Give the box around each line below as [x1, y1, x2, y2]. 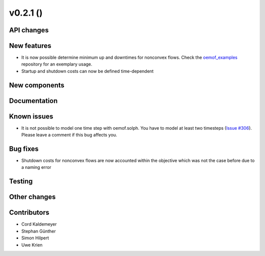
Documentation [9, 96, 58, 105]
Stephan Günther [21, 228, 56, 234]
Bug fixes [9, 145, 39, 153]
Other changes [9, 193, 56, 201]
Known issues [9, 112, 53, 120]
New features [9, 42, 52, 50]
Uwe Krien [21, 242, 43, 248]
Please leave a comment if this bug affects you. [21, 132, 117, 138]
